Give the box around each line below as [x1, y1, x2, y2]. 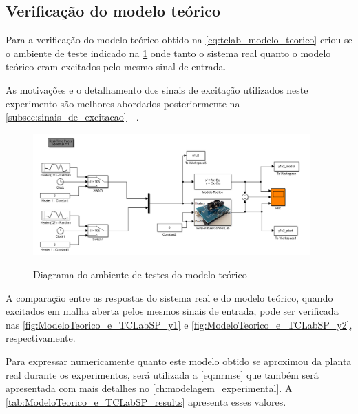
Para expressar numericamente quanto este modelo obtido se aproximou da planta [6, 353, 352, 368]
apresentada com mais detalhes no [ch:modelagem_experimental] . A [6, 381, 293, 395]
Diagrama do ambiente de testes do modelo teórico [33, 267, 247, 281]
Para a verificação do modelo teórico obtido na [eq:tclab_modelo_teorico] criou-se [6, 32, 352, 47]
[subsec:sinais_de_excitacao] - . [6, 110, 139, 124]
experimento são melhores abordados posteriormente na [6, 96, 240, 110]
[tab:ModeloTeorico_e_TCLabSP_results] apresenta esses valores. [6, 394, 286, 408]
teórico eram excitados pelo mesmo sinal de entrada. [6, 59, 227, 74]
